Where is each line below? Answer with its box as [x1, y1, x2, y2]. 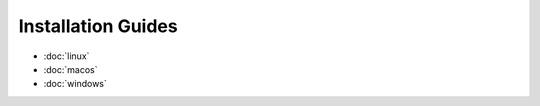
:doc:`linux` [43, 50, 90, 62]
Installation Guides [18, 15, 179, 37]
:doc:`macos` [43, 63, 98, 75]
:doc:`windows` [43, 78, 107, 90]
